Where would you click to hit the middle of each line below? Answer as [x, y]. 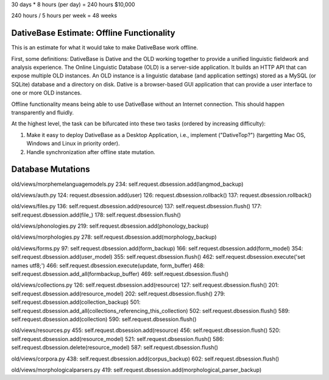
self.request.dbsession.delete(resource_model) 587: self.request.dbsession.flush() [115, 348]
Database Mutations [51, 170]
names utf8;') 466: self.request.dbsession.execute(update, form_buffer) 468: [108, 266]
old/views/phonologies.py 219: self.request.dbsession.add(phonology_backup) [110, 226]
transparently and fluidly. [43, 113]
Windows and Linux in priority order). [73, 144]
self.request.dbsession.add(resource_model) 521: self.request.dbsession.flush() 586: [118, 339]
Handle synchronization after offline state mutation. [91, 152]
